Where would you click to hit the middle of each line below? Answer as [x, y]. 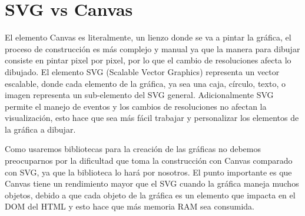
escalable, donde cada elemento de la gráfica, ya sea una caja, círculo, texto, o [145, 83]
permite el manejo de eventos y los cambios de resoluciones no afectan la [136, 106]
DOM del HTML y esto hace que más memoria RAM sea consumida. [130, 206]
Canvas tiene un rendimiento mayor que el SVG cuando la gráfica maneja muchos [152, 183]
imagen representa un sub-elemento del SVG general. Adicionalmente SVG [139, 95]
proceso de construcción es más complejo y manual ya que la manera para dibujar [152, 48]
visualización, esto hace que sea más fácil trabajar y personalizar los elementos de [152, 118]
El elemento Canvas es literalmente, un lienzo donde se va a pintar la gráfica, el [148, 37]
